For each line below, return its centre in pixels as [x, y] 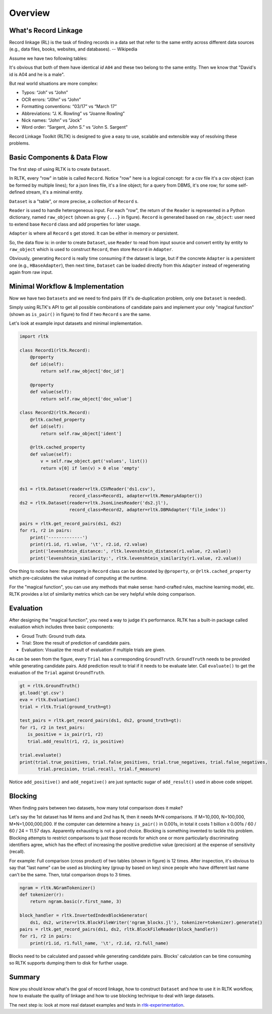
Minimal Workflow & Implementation [66, 286]
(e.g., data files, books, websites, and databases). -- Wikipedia [73, 49]
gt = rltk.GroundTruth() [50, 686]
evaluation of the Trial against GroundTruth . [57, 673]
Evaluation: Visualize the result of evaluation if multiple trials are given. [93, 650]
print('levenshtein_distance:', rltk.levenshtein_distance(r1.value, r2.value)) [131, 551]
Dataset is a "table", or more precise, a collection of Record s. [74, 201]
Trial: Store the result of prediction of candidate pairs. [76, 643]
